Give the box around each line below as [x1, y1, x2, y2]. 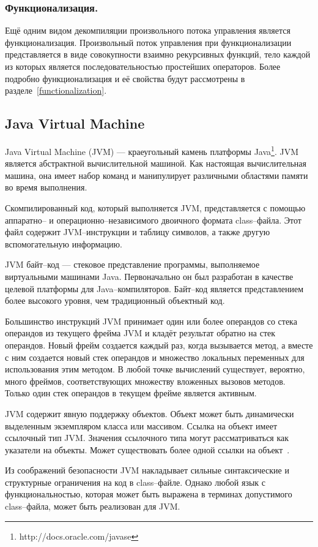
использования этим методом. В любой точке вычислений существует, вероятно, [5, 363, 305, 375]
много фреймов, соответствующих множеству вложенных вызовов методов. [5, 374, 286, 387]
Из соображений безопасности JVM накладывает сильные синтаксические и [5, 464, 289, 477]
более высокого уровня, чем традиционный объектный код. [5, 294, 225, 307]
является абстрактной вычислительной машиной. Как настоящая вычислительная [5, 157, 306, 170]
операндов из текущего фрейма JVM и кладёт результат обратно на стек [5, 326, 276, 339]
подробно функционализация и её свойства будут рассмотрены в [5, 72, 245, 85]
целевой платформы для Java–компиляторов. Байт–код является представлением [5, 282, 304, 295]
